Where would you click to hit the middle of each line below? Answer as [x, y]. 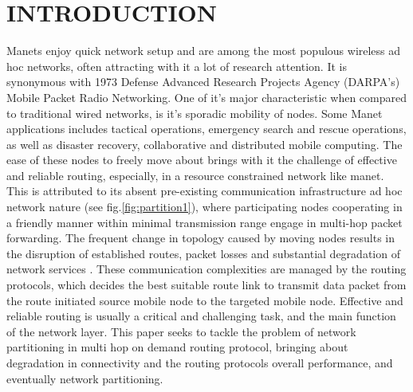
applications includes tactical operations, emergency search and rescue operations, [206, 129]
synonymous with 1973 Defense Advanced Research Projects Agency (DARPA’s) [203, 82]
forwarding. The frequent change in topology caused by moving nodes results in [201, 238]
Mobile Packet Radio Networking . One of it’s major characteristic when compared [207, 97]
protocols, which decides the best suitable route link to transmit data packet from [206, 285]
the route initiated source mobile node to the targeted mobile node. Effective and [205, 300]
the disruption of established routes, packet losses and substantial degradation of [203, 253]
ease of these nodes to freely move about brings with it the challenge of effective [202, 160]
